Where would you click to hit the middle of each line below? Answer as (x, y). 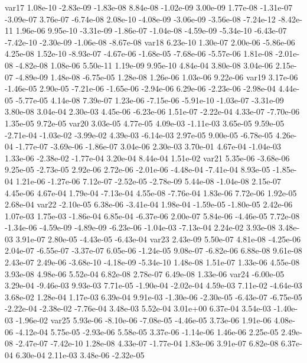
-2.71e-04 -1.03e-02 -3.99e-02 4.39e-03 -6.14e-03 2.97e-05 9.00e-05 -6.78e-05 (139, 134)
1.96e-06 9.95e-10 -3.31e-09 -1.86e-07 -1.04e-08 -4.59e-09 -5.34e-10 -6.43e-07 (151, 30)
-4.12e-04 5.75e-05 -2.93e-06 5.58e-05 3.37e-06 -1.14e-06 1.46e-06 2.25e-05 (147, 331)
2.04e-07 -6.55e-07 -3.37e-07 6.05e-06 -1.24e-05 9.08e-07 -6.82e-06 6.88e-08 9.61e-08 (153, 250)
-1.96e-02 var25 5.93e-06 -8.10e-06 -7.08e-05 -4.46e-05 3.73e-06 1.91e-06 (143, 320)
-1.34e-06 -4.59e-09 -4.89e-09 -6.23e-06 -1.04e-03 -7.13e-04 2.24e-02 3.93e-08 (140, 227)
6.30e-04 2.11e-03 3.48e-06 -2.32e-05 (80, 354)
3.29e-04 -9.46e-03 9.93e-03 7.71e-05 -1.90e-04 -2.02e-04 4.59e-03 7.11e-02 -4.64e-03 (153, 285)
